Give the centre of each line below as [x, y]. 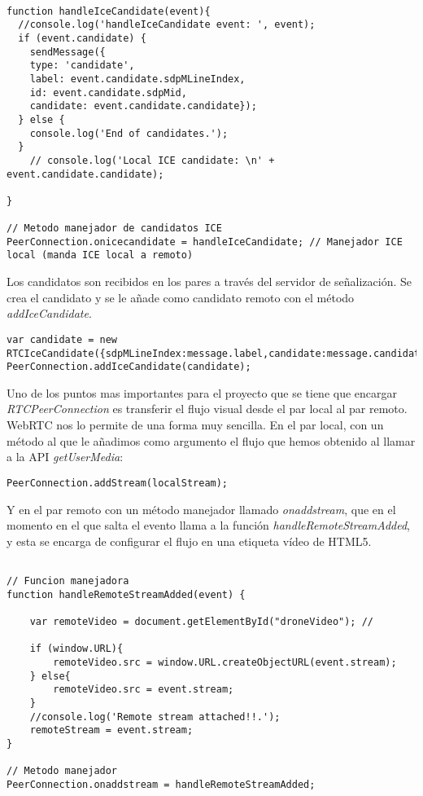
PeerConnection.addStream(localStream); [118, 483]
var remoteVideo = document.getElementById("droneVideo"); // [202, 621]
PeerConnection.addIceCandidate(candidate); [129, 367]
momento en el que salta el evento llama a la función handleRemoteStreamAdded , [209, 525]
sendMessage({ [68, 52]
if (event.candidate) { [82, 38]
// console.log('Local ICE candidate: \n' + [152, 160]
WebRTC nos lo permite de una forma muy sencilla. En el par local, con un [195, 425]
